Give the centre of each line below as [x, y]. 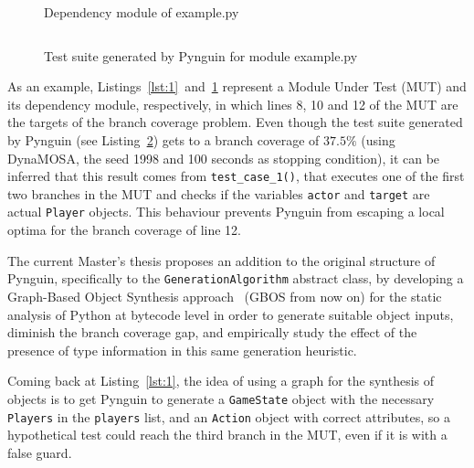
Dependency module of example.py [142, 12]
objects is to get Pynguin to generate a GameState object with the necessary [221, 398]
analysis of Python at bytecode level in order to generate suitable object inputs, [231, 314]
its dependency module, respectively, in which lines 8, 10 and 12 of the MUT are [233, 104]
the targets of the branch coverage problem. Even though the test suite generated [235, 122]
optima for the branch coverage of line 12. [125, 230]
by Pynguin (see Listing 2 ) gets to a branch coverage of [163, 139]
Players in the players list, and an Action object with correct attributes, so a [229, 416]
